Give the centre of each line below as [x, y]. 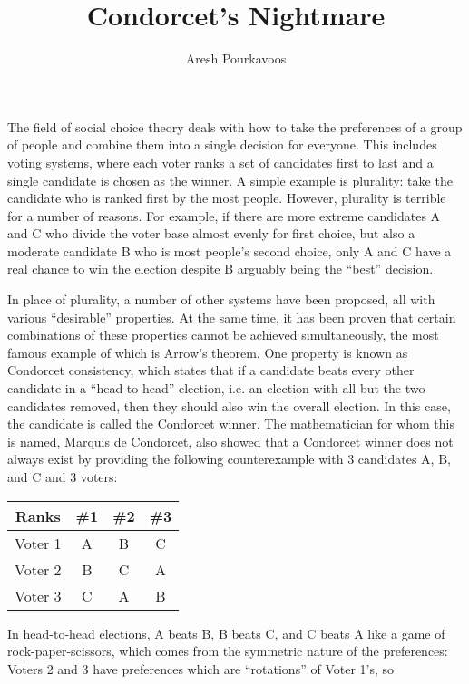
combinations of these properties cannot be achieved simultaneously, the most [223, 335]
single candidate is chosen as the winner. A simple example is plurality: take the [230, 180]
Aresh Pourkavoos [236, 58]
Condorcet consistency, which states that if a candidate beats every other [211, 370]
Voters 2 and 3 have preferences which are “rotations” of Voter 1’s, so [201, 668]
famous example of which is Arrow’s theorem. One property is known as [208, 352]
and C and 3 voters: [63, 477]
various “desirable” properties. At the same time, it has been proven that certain [232, 317]
